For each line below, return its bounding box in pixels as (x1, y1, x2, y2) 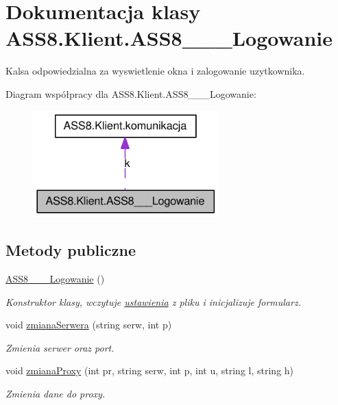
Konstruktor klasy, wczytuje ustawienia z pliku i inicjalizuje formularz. (5, 294, 301, 309)
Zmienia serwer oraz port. (5, 340, 114, 354)
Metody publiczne (5, 239, 136, 261)
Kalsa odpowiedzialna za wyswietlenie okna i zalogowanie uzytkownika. (5, 64, 305, 78)
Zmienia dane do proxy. (5, 386, 106, 400)
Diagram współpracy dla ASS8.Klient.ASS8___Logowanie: (5, 86, 256, 101)
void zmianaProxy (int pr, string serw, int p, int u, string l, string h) (5, 363, 294, 378)
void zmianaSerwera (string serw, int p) (5, 317, 172, 332)
